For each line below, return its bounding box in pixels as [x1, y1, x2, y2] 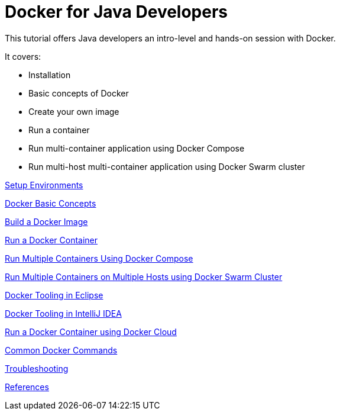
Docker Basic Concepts [5, 198, 96, 208]
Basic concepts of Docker [28, 88, 129, 98]
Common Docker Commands [5, 345, 118, 355]
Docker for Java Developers [5, 2, 228, 22]
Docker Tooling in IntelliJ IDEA [5, 308, 122, 319]
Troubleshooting [5, 363, 69, 374]
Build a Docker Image [5, 216, 88, 227]
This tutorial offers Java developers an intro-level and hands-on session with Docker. [5, 33, 336, 43]
